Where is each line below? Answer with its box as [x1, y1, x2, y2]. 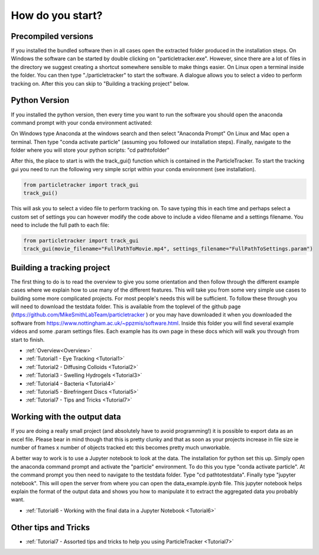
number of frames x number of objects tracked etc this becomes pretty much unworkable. [11, 444, 231, 451]
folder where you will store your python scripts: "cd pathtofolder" [11, 146, 170, 154]
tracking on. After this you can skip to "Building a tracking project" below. [11, 80, 190, 87]
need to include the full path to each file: [11, 221, 109, 228]
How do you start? [11, 9, 103, 22]
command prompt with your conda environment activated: [11, 119, 153, 126]
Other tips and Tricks [11, 523, 90, 533]
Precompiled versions [11, 31, 94, 41]
